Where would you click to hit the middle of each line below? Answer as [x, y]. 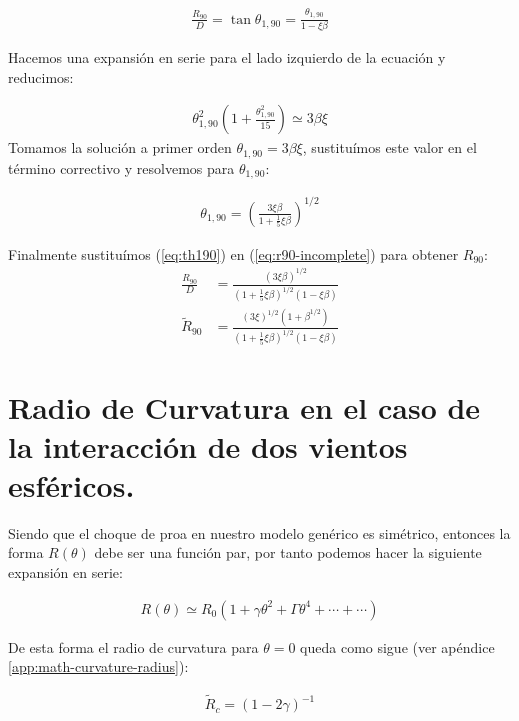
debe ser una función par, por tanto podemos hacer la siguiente [288, 552]
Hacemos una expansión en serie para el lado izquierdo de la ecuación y [227, 57]
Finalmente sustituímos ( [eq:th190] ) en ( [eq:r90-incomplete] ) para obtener [233, 253]
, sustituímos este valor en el [389, 147]
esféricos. [71, 484]
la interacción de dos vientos [208, 445]
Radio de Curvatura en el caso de [244, 406]
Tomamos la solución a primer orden [120, 147]
